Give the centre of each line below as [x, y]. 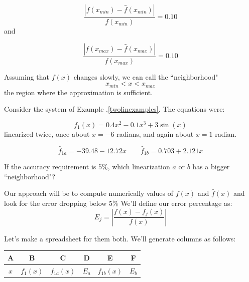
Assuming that [27, 76]
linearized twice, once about [47, 133]
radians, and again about [155, 133]
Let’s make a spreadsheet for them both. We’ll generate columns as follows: [120, 238]
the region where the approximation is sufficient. [79, 92]
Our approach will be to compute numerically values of [89, 193]
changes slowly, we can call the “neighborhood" [146, 76]
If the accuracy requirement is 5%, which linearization [87, 167]
